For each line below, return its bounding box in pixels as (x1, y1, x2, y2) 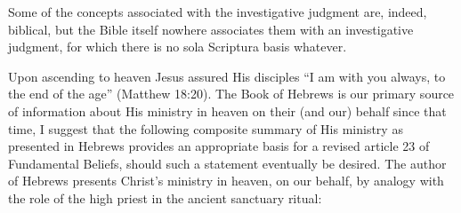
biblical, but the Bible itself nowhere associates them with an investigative (8, 20, 414, 38)
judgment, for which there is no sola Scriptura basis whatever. (8, 37, 347, 56)
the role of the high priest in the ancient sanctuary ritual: (8, 188, 322, 207)
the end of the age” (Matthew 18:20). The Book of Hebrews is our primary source (8, 84, 455, 103)
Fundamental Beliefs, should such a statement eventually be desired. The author (8, 154, 447, 172)
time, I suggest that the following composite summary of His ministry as (8, 119, 403, 138)
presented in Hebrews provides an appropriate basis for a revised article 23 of (8, 137, 430, 155)
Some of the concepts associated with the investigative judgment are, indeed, (8, 3, 427, 20)
